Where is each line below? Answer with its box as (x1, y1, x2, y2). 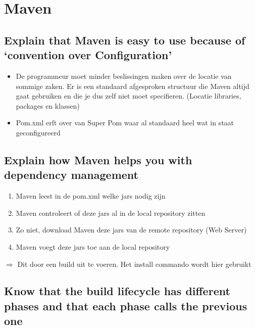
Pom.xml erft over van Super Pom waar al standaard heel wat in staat (16, 117, 234, 128)
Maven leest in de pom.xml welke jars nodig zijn (16, 191, 166, 201)
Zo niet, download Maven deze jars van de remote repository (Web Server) (16, 224, 247, 235)
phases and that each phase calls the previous (4, 298, 247, 313)
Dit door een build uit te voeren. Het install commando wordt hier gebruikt (17, 258, 251, 269)
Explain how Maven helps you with (4, 152, 192, 167)
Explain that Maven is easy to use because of (4, 32, 245, 48)
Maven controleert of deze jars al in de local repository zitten (16, 207, 206, 218)
